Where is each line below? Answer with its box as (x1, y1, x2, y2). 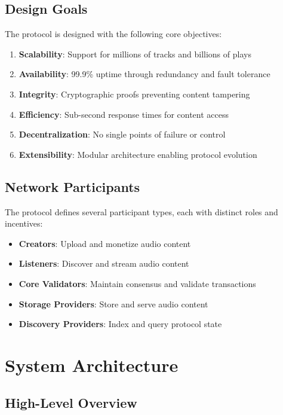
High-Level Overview (5, 393, 137, 412)
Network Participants (5, 177, 140, 196)
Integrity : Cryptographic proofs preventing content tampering (19, 87, 250, 100)
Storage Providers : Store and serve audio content (19, 297, 208, 310)
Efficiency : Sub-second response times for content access (19, 108, 229, 120)
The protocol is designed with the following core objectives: (5, 28, 222, 40)
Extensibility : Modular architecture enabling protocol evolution (19, 148, 257, 160)
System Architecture (5, 352, 179, 377)
